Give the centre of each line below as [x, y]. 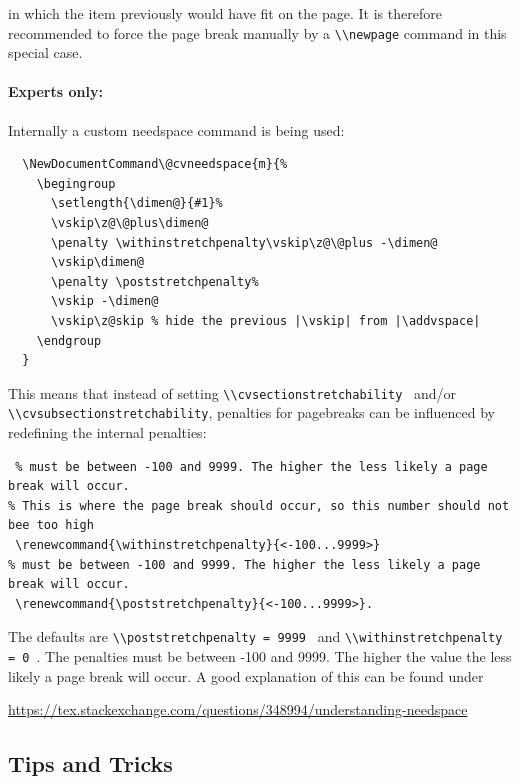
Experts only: [55, 91]
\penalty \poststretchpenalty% [154, 281]
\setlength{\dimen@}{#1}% [136, 203]
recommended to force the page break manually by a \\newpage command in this [257, 32]
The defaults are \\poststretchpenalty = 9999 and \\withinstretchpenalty [255, 636]
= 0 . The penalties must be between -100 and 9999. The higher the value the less [260, 656]
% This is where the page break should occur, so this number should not [259, 505]
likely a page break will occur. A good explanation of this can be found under [246, 675]
